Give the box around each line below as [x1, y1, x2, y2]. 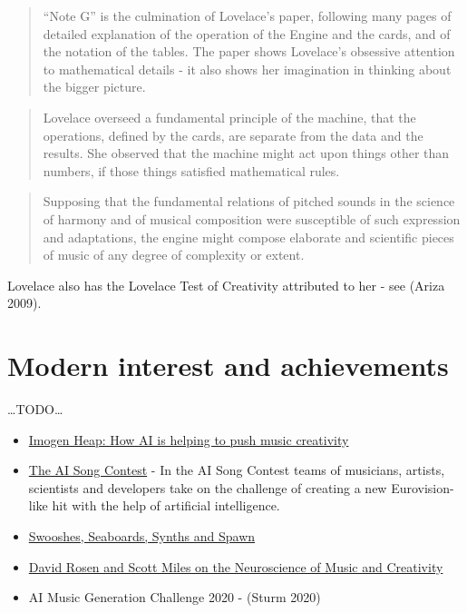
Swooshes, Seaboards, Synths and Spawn [28, 527, 256, 545]
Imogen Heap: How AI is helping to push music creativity [28, 430, 349, 449]
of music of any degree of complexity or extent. [43, 245, 305, 264]
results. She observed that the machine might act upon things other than [43, 143, 450, 163]
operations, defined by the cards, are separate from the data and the [43, 125, 423, 144]
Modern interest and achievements [7, 347, 449, 384]
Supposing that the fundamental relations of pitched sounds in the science [43, 192, 455, 211]
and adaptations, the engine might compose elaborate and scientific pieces [43, 227, 454, 246]
